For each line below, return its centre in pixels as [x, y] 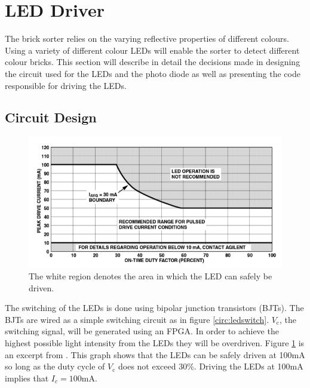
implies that [27, 378]
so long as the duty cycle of [55, 366]
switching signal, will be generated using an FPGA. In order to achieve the [142, 331]
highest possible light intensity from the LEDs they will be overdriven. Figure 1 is [155, 343]
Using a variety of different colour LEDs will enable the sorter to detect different [152, 50]
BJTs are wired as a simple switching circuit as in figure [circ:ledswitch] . [137, 319]
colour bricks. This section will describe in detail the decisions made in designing [153, 62]
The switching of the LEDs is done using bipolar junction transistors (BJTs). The [154, 308]
